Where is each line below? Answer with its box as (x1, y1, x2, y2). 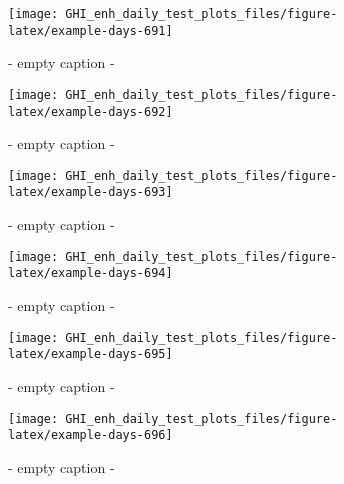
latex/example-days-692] (8, 104, 173, 119)
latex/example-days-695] (8, 347, 173, 362)
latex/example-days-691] (8, 23, 173, 38)
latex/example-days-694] (8, 266, 173, 281)
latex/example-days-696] (8, 428, 173, 443)
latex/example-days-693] (8, 185, 173, 200)
